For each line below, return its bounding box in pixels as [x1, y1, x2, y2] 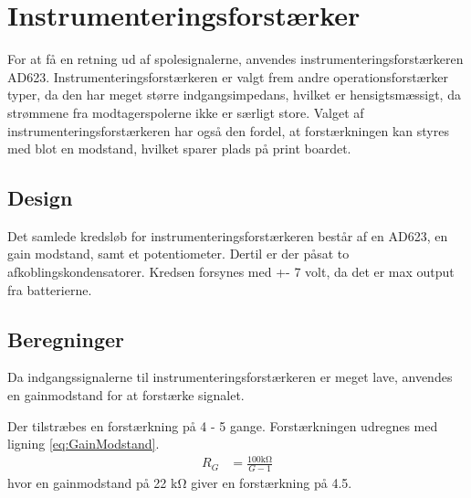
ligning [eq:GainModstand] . [7, 434, 160, 453]
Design [7, 184, 73, 212]
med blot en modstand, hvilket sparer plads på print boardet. [7, 139, 351, 158]
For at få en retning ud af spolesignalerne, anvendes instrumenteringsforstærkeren [7, 49, 464, 69]
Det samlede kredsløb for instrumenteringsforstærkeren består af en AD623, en [7, 226, 448, 245]
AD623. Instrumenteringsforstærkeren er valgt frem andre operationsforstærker [7, 67, 448, 86]
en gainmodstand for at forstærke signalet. [7, 386, 245, 405]
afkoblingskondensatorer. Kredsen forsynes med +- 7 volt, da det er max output [7, 262, 455, 281]
